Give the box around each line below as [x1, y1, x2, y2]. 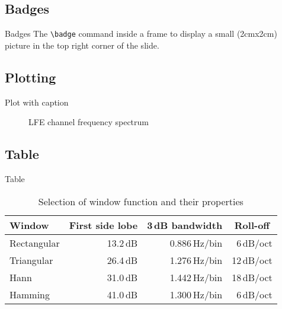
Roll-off [234, 218, 270, 232]
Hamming [9, 287, 50, 301]
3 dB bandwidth [147, 218, 223, 232]
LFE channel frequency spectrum [28, 116, 149, 128]
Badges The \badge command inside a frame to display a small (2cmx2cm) [5, 27, 277, 40]
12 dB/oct [232, 253, 273, 267]
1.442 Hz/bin [169, 270, 223, 284]
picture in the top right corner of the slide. [5, 39, 159, 51]
